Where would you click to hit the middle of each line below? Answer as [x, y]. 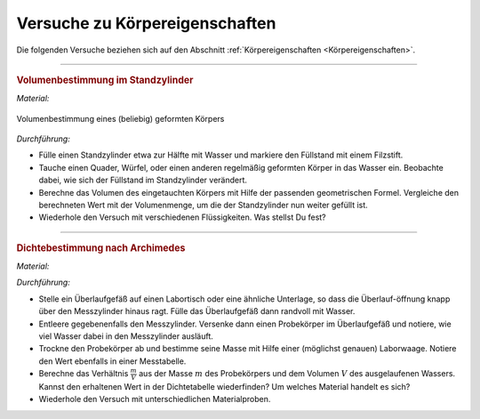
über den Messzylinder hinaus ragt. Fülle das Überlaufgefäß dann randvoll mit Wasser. [197, 311]
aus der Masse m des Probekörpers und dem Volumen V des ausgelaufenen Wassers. [297, 374]
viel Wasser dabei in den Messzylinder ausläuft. [126, 336]
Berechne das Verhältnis [84, 374]
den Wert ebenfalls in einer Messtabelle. [112, 361]
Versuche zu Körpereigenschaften [146, 23]
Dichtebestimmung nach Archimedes [101, 247]
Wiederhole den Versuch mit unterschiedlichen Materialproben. [155, 399]
